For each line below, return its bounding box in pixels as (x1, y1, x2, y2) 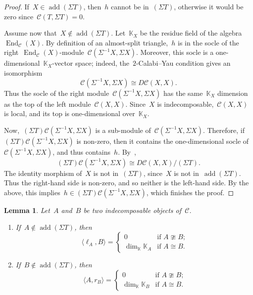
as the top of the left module (4, 98, 91, 109)
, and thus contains (52, 146, 111, 157)
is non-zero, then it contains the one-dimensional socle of (76, 135, 249, 146)
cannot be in (111, 1, 149, 11)
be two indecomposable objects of (83, 205, 182, 215)
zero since (4, 11, 34, 21)
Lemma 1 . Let (4, 205, 50, 215)
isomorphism (4, 67, 43, 78)
